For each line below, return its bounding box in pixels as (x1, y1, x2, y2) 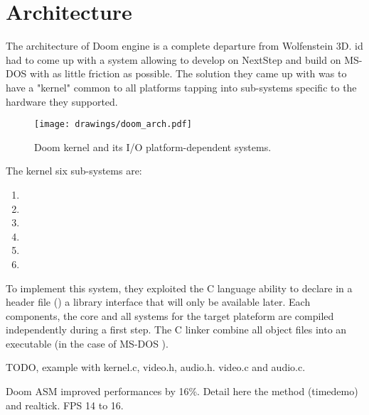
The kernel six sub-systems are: (6, 163, 142, 178)
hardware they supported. (6, 94, 118, 109)
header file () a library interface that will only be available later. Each (6, 294, 311, 309)
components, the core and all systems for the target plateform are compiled (6, 308, 334, 323)
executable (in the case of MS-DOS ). (6, 336, 169, 350)
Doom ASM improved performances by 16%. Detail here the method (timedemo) (6, 384, 358, 399)
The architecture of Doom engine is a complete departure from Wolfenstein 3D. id (6, 38, 363, 53)
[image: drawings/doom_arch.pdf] (34, 119, 192, 130)
